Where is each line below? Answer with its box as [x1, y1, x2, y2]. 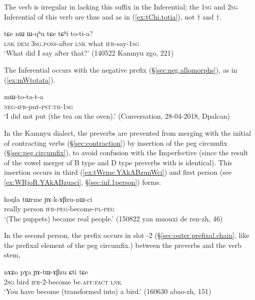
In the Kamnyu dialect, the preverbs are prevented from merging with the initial [4, 127, 251, 138]
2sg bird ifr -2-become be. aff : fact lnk [4, 276, 121, 286]
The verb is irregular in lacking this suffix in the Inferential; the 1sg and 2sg [4, 2, 238, 12]
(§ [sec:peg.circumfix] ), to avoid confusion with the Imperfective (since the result [4, 147, 248, 158]
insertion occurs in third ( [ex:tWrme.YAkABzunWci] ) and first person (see [4, 167, 232, 177]
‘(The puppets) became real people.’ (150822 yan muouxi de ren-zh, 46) [4, 213, 223, 223]
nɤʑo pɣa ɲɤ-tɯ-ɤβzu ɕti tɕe [4, 266, 88, 277]
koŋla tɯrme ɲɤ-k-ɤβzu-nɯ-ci [4, 193, 92, 204]
